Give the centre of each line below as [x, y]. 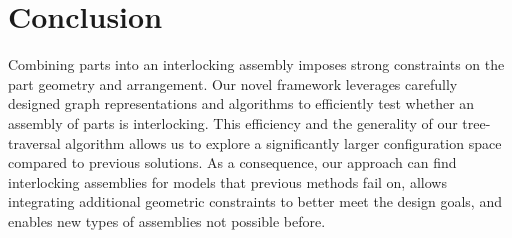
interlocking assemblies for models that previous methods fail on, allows [227, 181]
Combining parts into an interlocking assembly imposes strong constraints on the [256, 64]
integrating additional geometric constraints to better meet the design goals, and [255, 201]
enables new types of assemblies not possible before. [167, 220]
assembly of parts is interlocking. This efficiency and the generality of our [233, 122]
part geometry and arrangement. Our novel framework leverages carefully [233, 83]
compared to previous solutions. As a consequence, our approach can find [232, 162]
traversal [34, 142]
